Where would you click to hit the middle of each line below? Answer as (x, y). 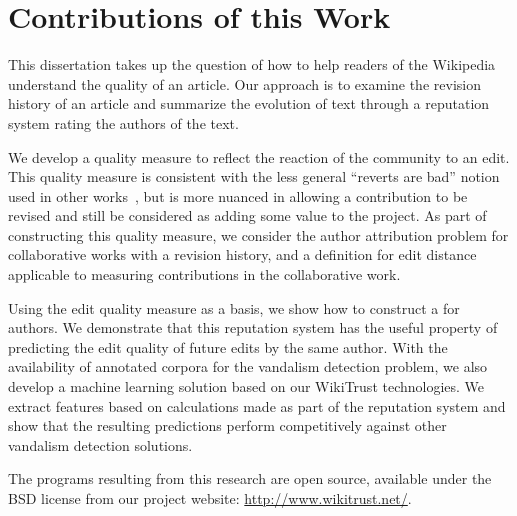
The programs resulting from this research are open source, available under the (250, 478)
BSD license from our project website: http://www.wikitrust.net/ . (210, 498)
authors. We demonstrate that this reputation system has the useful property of (253, 327)
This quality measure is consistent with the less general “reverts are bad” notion (254, 176)
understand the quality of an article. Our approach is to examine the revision (244, 83)
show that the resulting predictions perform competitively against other (227, 425)
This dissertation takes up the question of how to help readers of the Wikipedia (252, 64)
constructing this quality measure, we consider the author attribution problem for (258, 234)
